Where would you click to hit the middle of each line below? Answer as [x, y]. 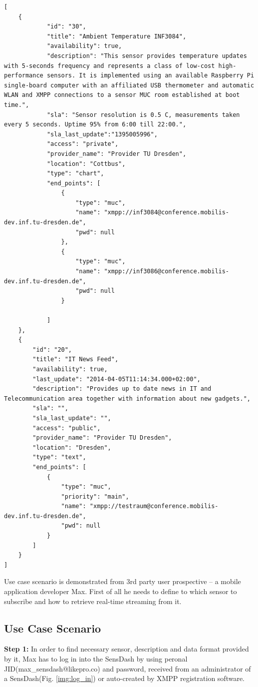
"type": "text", [59, 457]
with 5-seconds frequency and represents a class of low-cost [110, 66]
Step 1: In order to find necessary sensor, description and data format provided [127, 649]
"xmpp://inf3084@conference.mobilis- [167, 213]
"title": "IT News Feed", [76, 359]
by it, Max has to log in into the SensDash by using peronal [96, 659]
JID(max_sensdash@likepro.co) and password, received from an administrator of [128, 668]
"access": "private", [83, 144]
